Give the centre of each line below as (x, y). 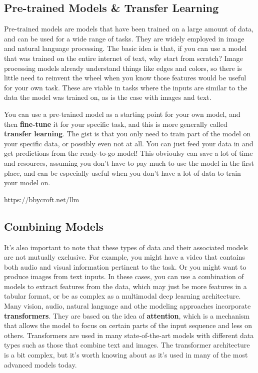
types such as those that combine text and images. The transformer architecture (127, 345)
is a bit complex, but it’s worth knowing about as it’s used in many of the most (126, 355)
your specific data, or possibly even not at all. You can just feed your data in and (129, 143)
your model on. (27, 183)
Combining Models (54, 226)
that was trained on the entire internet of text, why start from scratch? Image (123, 58)
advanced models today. (40, 364)
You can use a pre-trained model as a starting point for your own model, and (122, 114)
